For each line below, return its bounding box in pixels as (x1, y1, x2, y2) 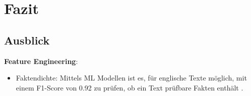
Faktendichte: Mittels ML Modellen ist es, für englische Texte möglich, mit (16, 72, 247, 83)
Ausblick (4, 32, 50, 47)
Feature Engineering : (4, 55, 78, 66)
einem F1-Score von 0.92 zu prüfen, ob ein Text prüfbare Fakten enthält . (16, 82, 243, 92)
